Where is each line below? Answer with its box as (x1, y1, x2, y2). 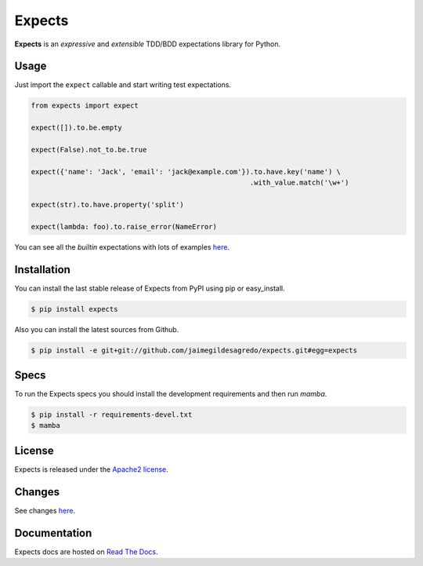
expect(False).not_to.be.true (31, 145, 147, 154)
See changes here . (14, 506, 76, 515)
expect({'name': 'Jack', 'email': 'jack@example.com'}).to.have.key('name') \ (31, 167, 341, 176)
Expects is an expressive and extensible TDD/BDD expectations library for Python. (14, 39, 281, 49)
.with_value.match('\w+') (249, 178, 349, 188)
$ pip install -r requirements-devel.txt (31, 411, 193, 419)
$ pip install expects (31, 305, 118, 313)
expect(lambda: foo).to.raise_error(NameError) (31, 222, 217, 231)
